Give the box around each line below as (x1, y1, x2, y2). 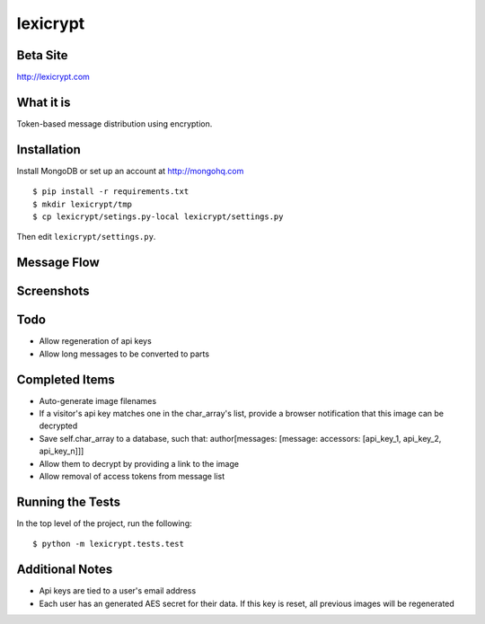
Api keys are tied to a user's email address (39, 585, 197, 596)
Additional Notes (16, 562, 113, 577)
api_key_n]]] (39, 445, 84, 457)
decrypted (39, 420, 78, 431)
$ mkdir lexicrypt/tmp (32, 198, 133, 209)
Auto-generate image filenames (39, 395, 157, 406)
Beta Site (16, 48, 68, 63)
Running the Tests (16, 494, 121, 509)
